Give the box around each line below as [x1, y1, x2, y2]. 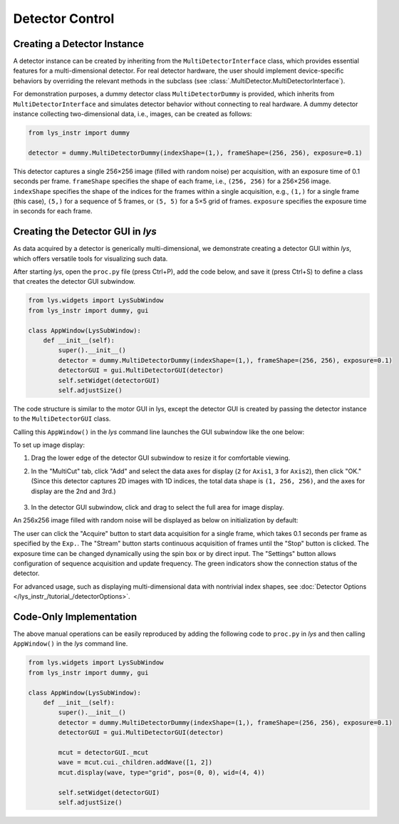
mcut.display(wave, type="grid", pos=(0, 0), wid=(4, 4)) [58, 768, 265, 776]
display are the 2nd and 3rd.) [31, 487, 117, 495]
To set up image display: [13, 441, 85, 449]
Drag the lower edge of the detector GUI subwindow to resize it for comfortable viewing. [31, 453, 291, 463]
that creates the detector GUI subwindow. [13, 277, 135, 286]
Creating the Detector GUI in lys [13, 225, 157, 238]
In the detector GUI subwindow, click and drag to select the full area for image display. [31, 503, 284, 512]
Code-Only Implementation [13, 610, 138, 623]
